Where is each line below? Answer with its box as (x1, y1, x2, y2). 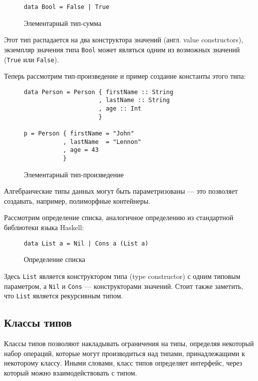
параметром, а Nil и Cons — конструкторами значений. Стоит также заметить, (4, 280, 244, 291)
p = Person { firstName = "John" (24, 130, 134, 137)
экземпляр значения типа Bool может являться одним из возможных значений (4, 44, 240, 54)
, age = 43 (63, 146, 99, 154)
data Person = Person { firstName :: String (24, 88, 173, 96)
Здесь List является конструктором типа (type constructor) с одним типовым (4, 270, 241, 281)
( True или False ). (4, 54, 59, 64)
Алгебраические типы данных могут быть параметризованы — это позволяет (4, 186, 238, 196)
